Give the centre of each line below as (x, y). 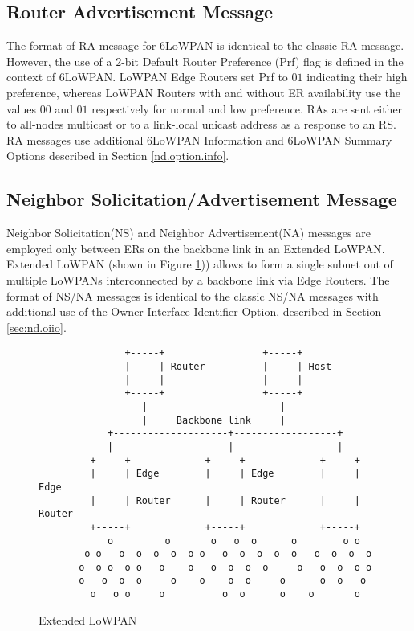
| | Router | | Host (228, 366)
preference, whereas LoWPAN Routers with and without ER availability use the (203, 92)
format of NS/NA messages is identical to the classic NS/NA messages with (193, 295)
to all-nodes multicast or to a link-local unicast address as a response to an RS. (201, 124)
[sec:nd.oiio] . (37, 327)
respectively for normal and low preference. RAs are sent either (247, 108)
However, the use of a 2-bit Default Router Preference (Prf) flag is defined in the (205, 61)
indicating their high (357, 77)
